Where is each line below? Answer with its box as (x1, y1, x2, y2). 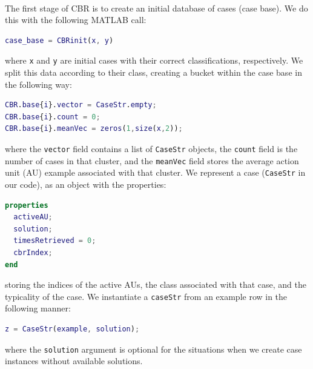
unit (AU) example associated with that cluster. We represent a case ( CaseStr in (5, 166, 306, 179)
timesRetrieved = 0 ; (13, 236, 96, 245)
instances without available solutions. (5, 354, 143, 367)
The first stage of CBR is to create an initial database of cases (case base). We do (5, 1, 308, 14)
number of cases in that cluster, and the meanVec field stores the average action (5, 154, 299, 167)
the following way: (5, 78, 72, 90)
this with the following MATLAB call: (5, 13, 147, 26)
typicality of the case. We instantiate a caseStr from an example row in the (5, 290, 288, 302)
